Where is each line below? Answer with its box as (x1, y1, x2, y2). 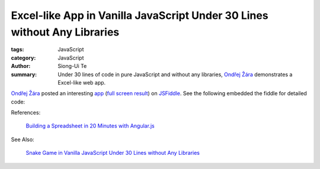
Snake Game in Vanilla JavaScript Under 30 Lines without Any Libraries (25, 149, 200, 157)
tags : (11, 46, 24, 53)
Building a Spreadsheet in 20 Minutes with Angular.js (25, 122, 155, 129)
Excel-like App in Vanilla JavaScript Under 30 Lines (11, 9, 269, 22)
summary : (11, 71, 37, 78)
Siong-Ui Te (57, 63, 87, 70)
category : (11, 54, 36, 61)
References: (11, 109, 41, 116)
